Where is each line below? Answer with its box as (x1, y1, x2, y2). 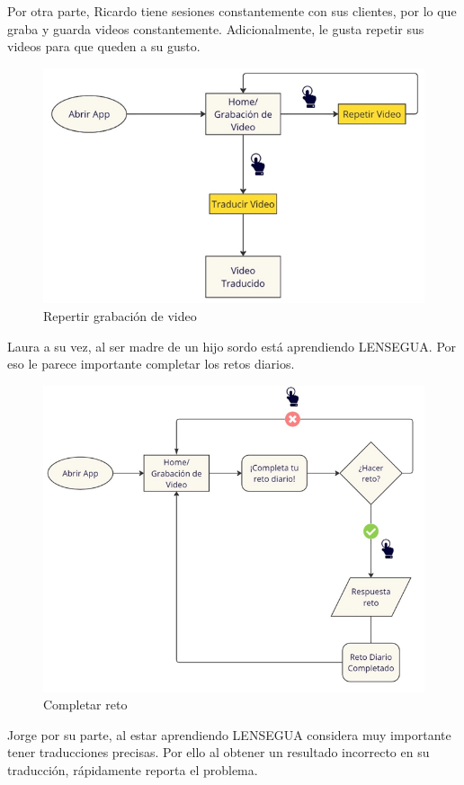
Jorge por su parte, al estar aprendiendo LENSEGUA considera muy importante (7, 725, 451, 744)
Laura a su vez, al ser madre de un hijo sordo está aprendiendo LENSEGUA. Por (7, 336, 457, 355)
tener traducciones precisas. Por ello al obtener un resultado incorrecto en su (7, 743, 430, 762)
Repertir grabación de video (43, 306, 197, 325)
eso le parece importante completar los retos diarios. (7, 354, 295, 373)
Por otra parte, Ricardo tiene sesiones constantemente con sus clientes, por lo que (7, 2, 457, 20)
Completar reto (43, 695, 128, 714)
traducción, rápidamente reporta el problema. (7, 760, 258, 779)
